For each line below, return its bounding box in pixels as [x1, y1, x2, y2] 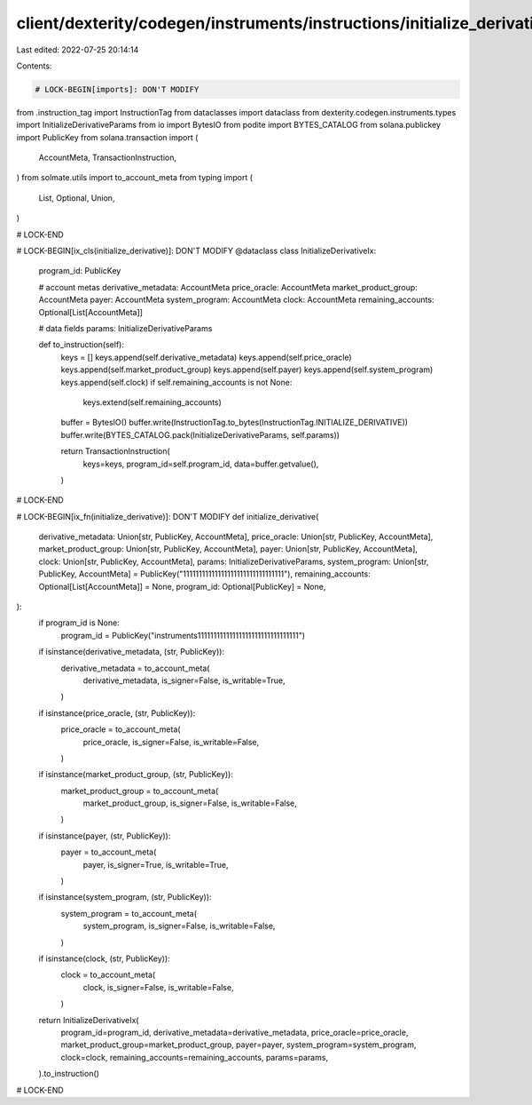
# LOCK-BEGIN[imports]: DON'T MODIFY [35, 84, 199, 94]
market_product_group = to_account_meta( [60, 785, 219, 796]
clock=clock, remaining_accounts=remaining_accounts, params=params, [60, 1052, 328, 1062]
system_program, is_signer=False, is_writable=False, [82, 920, 276, 932]
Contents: [16, 60, 52, 71]
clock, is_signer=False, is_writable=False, [82, 982, 234, 992]
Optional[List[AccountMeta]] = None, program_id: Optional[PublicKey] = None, [38, 581, 326, 592]
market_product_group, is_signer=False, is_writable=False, [82, 798, 297, 808]
